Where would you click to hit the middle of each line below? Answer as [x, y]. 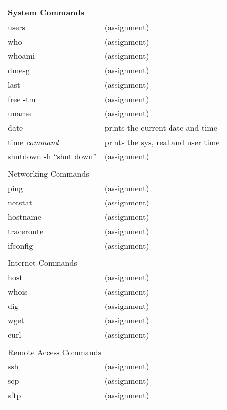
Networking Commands [49, 174]
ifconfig [21, 245]
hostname [25, 217]
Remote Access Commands [55, 352]
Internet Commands [43, 263]
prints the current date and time [161, 128]
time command [33, 142]
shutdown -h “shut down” [52, 156]
